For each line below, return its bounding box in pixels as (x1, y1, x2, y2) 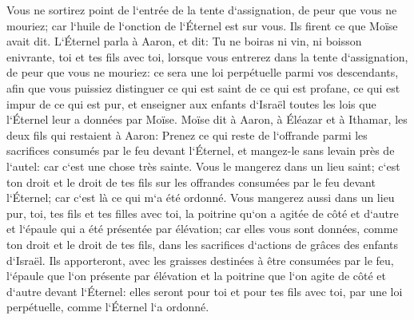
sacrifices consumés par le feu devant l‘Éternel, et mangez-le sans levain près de (6, 142, 395, 159)
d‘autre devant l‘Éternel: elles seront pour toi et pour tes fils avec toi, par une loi (6, 282, 403, 299)
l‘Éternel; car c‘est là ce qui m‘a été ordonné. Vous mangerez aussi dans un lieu (6, 189, 395, 206)
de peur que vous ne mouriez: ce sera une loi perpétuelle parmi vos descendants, (6, 64, 399, 81)
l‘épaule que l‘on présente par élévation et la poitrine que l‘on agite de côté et (6, 267, 387, 284)
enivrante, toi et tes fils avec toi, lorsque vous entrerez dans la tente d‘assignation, (6, 48, 408, 65)
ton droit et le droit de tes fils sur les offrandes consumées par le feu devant (6, 173, 376, 190)
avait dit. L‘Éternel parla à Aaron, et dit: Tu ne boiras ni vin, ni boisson (6, 33, 362, 49)
